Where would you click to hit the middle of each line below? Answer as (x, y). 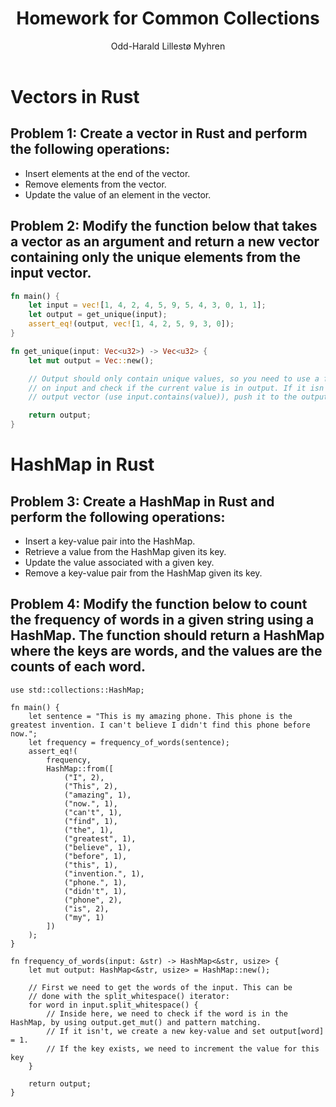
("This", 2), (90, 786)
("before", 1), (95, 856)
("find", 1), (90, 821)
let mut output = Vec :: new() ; (91, 360)
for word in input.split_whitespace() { (113, 1005)
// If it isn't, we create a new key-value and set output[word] (185, 1031)
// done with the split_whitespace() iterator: (129, 996)
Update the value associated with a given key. (119, 563)
